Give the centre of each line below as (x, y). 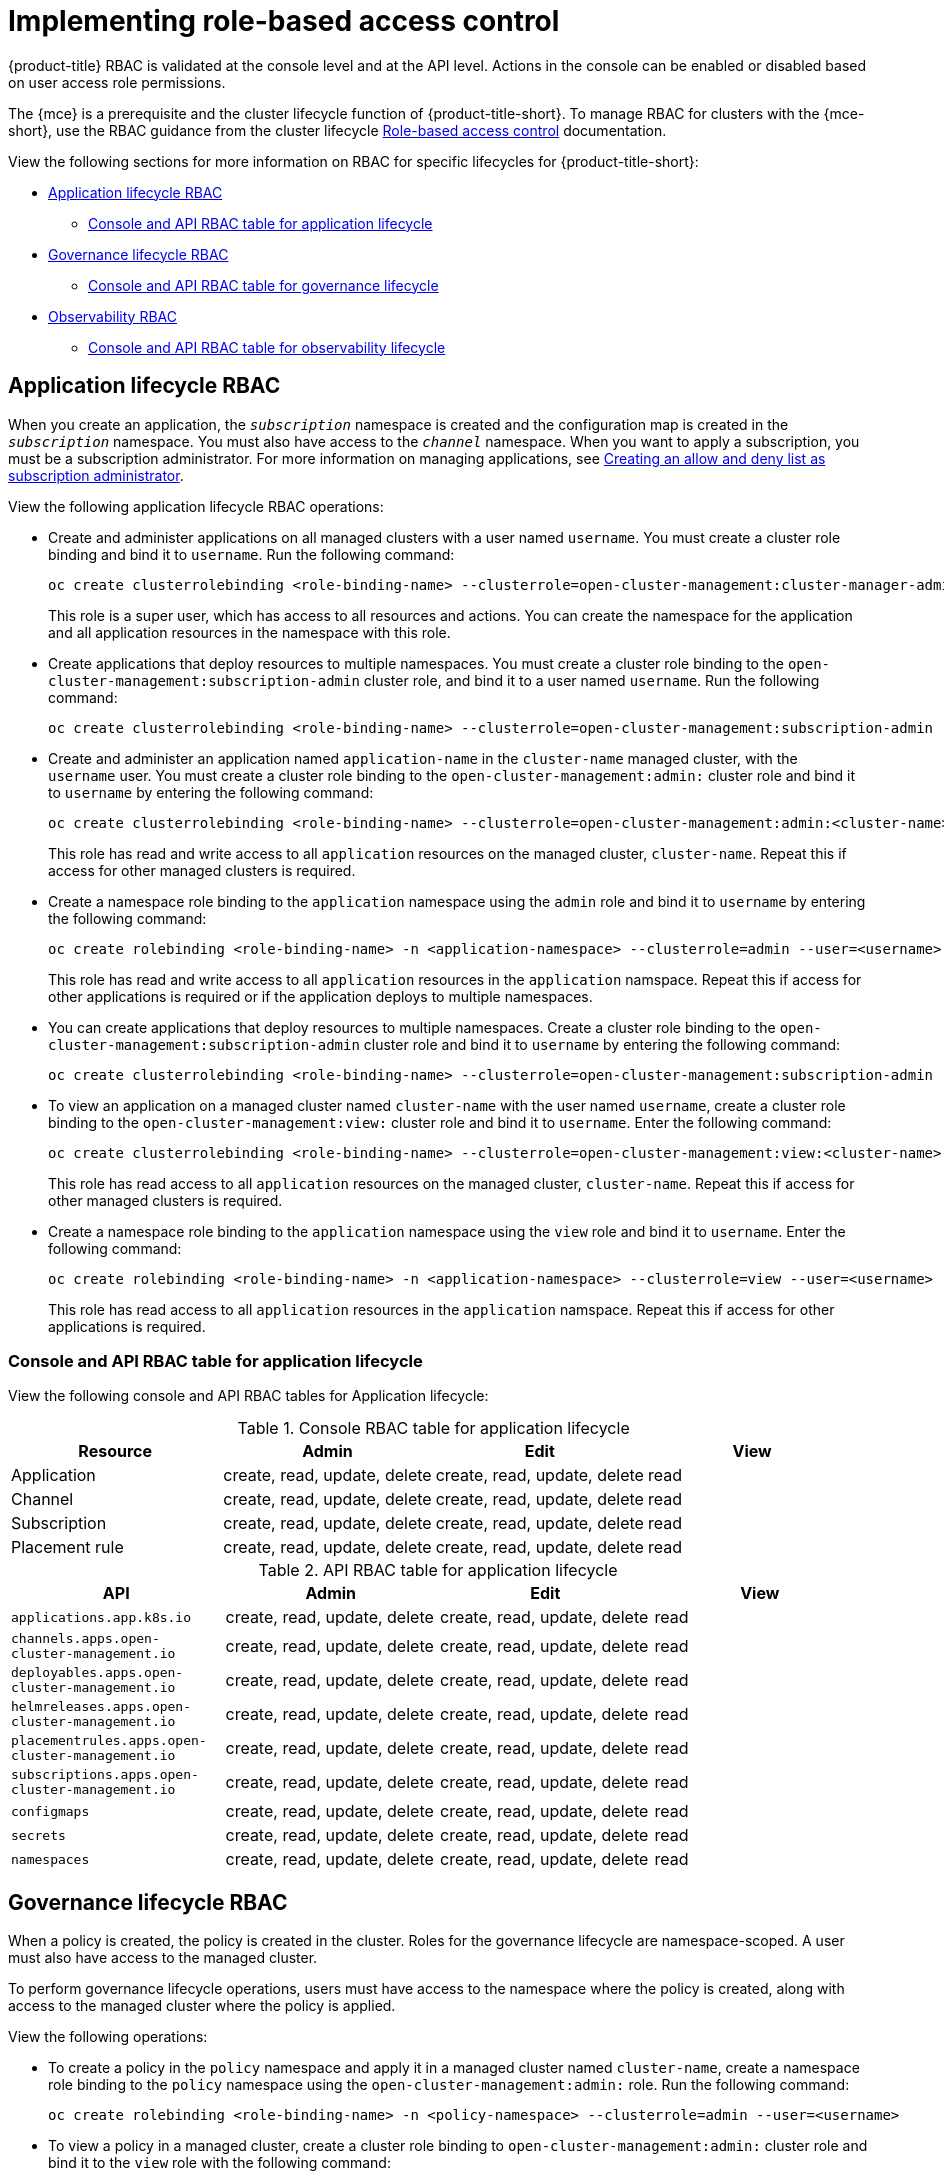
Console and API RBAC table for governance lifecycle (263, 285)
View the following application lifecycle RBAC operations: (196, 506)
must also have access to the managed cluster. (163, 1958)
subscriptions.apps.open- (105, 1775)
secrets (38, 1835)
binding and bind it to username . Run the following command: (251, 554)
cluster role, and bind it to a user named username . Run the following (591, 680)
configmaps (50, 1811)
